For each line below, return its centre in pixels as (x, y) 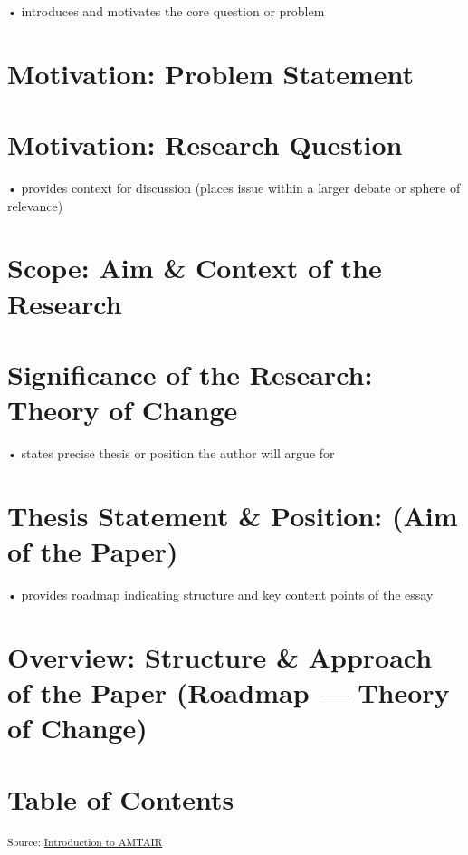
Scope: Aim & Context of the (195, 268)
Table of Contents (121, 798)
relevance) (35, 205)
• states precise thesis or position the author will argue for (171, 453)
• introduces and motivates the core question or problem (166, 11)
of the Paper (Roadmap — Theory (229, 692)
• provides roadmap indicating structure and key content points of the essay (220, 595)
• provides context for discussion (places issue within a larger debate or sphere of (234, 188)
